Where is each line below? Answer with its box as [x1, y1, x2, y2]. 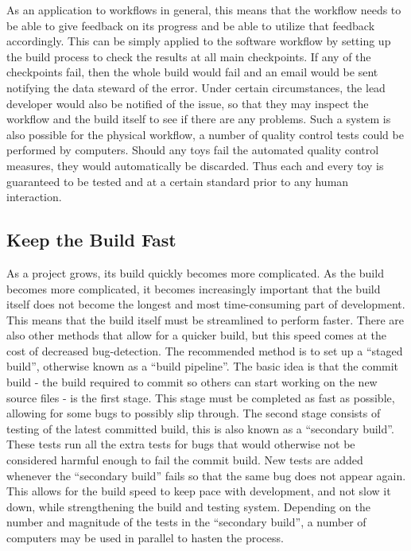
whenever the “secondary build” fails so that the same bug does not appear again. [6, 467, 406, 483]
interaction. [6, 188, 62, 205]
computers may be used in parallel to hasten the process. [6, 530, 284, 546]
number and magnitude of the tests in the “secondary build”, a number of [6, 514, 366, 530]
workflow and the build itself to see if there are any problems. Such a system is [6, 111, 391, 127]
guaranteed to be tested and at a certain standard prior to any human [6, 173, 349, 189]
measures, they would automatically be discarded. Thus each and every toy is [6, 157, 384, 173]
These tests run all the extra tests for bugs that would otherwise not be [6, 436, 355, 452]
